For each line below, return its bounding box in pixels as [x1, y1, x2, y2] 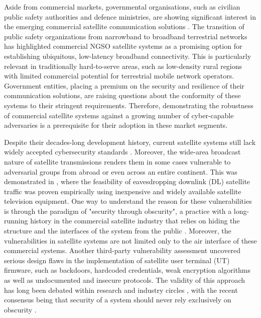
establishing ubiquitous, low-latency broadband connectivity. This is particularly [4, 50, 251, 61]
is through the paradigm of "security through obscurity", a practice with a [4, 205, 232, 216]
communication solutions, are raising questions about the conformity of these [4, 90, 241, 101]
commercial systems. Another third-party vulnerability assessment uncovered [4, 245, 240, 256]
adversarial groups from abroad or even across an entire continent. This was [4, 166, 237, 177]
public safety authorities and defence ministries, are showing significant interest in [4, 11, 256, 22]
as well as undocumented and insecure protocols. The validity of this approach [4, 275, 245, 285]
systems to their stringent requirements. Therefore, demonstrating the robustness [4, 100, 253, 110]
